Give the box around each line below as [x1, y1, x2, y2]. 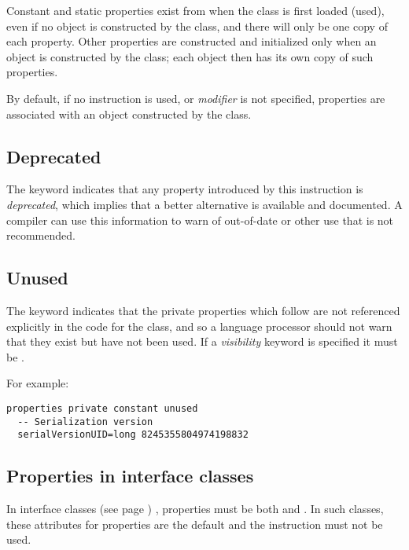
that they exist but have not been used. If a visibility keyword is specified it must [6, 333, 398, 350]
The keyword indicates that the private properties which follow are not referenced [6, 302, 400, 318]
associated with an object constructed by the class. [6, 105, 252, 122]
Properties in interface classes [6, 464, 254, 488]
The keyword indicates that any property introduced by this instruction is [6, 181, 363, 197]
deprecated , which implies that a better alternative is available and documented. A [6, 196, 403, 212]
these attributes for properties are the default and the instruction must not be [6, 515, 383, 532]
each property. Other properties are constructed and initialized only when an [6, 33, 377, 49]
